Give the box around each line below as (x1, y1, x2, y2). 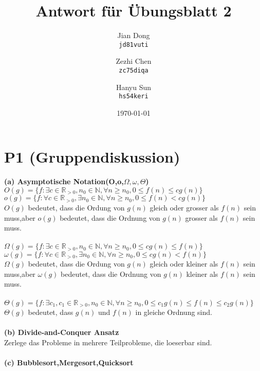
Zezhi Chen (116, 56, 152, 66)
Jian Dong (117, 30, 150, 41)
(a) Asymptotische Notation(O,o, (4, 176, 124, 187)
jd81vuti (119, 41, 148, 48)
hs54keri (119, 93, 148, 100)
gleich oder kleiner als (150, 258, 218, 269)
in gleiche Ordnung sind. (135, 307, 212, 317)
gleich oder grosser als (150, 202, 219, 213)
